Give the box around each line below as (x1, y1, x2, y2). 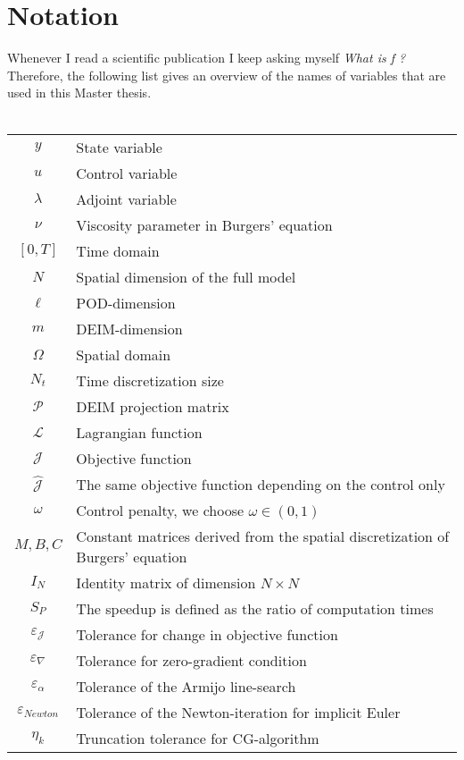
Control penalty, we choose (76, 499, 244, 520)
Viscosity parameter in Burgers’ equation (76, 214, 333, 235)
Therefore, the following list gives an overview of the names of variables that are (7, 65, 446, 84)
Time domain (76, 240, 160, 261)
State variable (76, 136, 162, 157)
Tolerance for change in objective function (76, 623, 338, 645)
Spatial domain (76, 343, 171, 365)
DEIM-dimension (76, 317, 183, 339)
